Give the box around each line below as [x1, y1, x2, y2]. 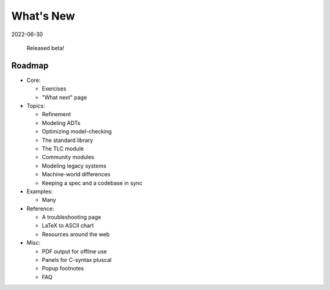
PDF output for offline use [42, 248, 107, 255]
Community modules [42, 154, 95, 161]
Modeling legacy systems [42, 162, 106, 169]
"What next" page [42, 94, 87, 101]
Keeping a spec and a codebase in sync [42, 179, 143, 187]
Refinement [42, 111, 71, 118]
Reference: [26, 205, 54, 212]
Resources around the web [42, 230, 110, 238]
